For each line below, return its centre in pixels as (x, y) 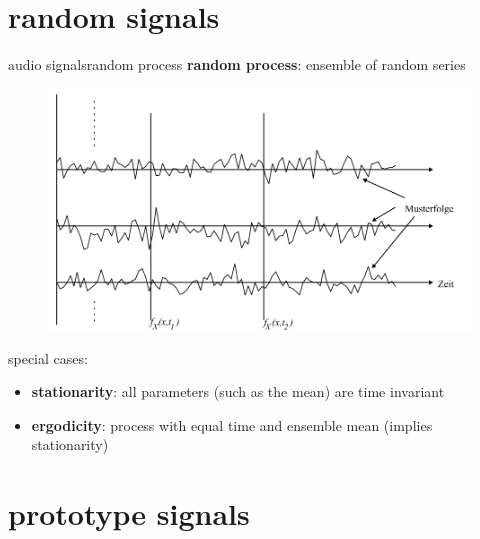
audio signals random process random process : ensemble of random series (237, 64)
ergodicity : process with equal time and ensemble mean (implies (232, 424)
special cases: (48, 357)
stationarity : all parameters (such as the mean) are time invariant (238, 391)
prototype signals (129, 513)
